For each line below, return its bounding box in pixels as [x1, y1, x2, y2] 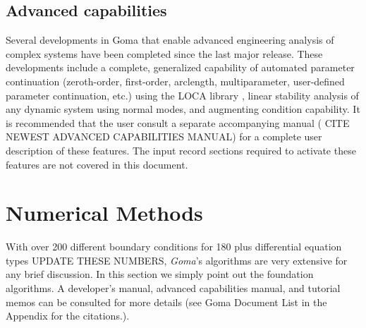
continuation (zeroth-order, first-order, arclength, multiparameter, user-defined [6, 73, 345, 88]
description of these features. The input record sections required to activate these [6, 142, 356, 157]
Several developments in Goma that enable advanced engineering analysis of [6, 32, 334, 47]
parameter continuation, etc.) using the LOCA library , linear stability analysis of [6, 87, 359, 102]
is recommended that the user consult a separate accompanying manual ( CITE [6, 115, 350, 130]
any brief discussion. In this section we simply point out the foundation [6, 267, 314, 281]
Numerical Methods [6, 198, 203, 227]
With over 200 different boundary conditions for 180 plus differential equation [6, 239, 342, 254]
